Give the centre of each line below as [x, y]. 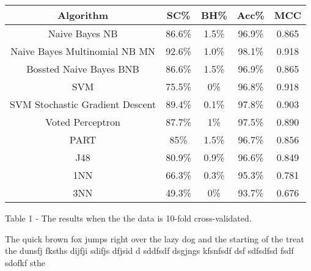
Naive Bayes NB [83, 33]
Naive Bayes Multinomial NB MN [83, 51]
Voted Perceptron [83, 122]
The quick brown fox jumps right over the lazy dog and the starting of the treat [155, 238]
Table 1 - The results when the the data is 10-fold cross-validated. [128, 218]
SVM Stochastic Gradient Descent [83, 104]
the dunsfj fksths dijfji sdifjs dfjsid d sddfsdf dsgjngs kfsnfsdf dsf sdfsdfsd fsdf [149, 251]
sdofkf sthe [25, 262]
